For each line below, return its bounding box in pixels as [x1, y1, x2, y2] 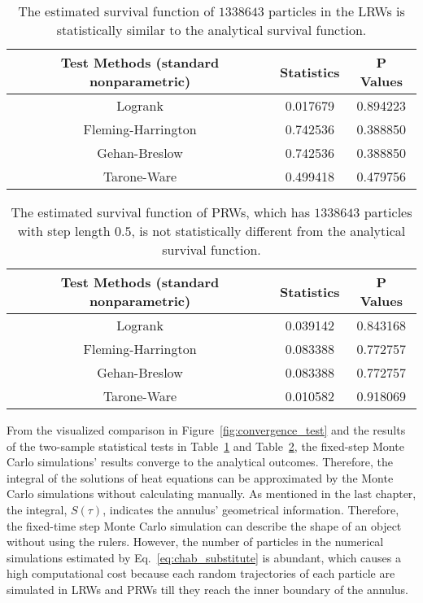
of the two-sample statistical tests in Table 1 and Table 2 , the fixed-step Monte [7, 437, 404, 454]
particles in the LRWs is [268, 2, 405, 20]
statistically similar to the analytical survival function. [56, 20, 367, 39]
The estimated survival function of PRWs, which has [11, 203, 311, 221]
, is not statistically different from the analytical [131, 221, 406, 240]
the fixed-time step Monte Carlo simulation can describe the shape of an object [7, 517, 402, 534]
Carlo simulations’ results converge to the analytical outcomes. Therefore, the [7, 453, 393, 470]
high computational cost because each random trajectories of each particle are [7, 565, 395, 582]
